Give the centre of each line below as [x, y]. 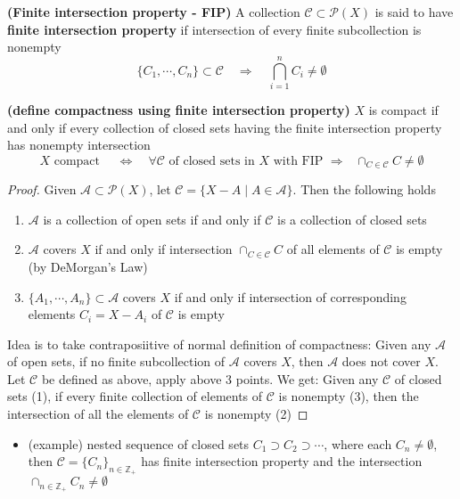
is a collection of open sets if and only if [152, 219]
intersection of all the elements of [98, 414]
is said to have [414, 12]
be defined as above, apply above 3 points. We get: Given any [210, 378]
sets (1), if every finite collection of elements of [135, 396]
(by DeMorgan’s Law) [88, 266]
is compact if [403, 109]
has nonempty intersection [79, 145]
